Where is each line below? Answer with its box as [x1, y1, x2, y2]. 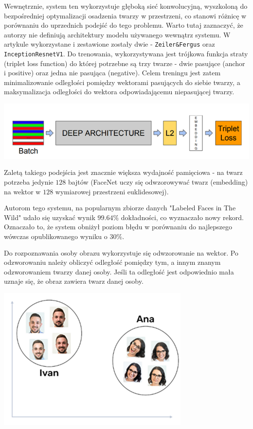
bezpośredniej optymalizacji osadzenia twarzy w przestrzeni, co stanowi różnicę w [4, 10, 247, 20]
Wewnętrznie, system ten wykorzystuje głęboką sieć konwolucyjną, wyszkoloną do [4, 1, 248, 11]
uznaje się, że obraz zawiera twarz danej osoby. [4, 276, 144, 286]
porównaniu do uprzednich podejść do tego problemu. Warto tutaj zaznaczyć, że [4, 20, 243, 30]
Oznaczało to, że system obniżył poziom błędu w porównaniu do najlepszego [4, 222, 232, 232]
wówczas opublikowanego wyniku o [4, 231, 108, 241]
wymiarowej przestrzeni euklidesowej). [55, 186, 169, 196]
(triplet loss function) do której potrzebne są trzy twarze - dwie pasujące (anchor [4, 58, 245, 68]
